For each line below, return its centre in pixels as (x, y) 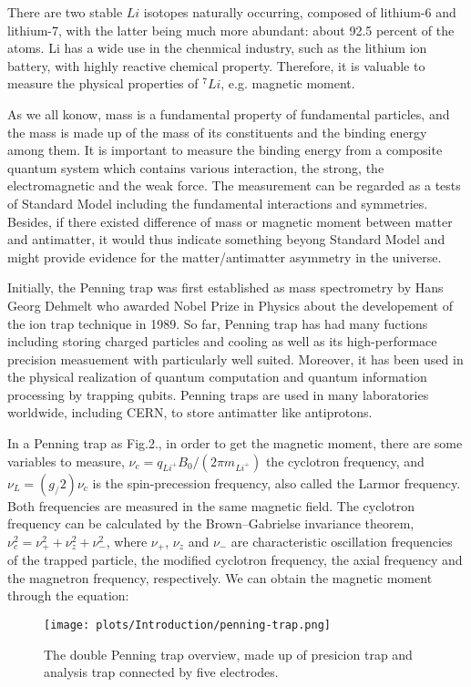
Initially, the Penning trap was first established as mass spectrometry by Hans (225, 287)
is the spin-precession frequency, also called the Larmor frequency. (276, 482)
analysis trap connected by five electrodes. (161, 672)
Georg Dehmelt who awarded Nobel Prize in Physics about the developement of (230, 305)
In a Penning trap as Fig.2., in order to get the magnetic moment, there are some (235, 443)
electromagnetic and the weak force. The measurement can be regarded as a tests (234, 185)
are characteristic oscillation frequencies (342, 541)
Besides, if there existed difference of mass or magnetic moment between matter (230, 221)
